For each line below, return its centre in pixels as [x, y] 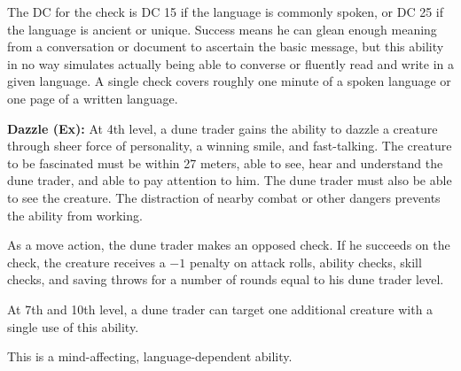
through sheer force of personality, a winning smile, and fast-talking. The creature [230, 146]
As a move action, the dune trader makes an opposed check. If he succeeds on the [229, 245]
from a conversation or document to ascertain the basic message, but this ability [226, 46]
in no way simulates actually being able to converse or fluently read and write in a [230, 63]
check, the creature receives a [86, 262]
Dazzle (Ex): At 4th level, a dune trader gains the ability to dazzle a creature [223, 128]
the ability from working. [75, 215]
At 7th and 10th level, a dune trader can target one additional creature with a [220, 309]
